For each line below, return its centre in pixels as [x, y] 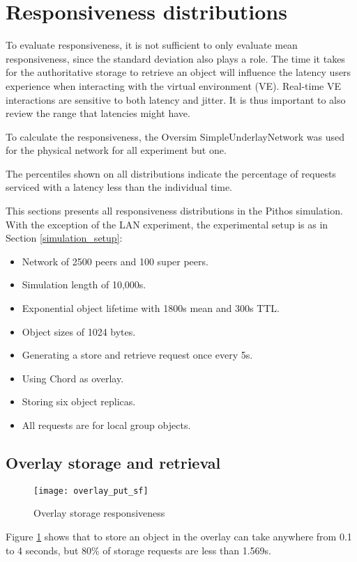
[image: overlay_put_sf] [91, 491]
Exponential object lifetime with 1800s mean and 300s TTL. [151, 308]
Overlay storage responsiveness [99, 513]
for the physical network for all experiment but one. [116, 150]
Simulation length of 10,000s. [84, 284]
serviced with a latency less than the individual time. [119, 187]
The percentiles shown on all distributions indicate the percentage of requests [171, 173]
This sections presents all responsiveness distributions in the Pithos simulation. [174, 211]
